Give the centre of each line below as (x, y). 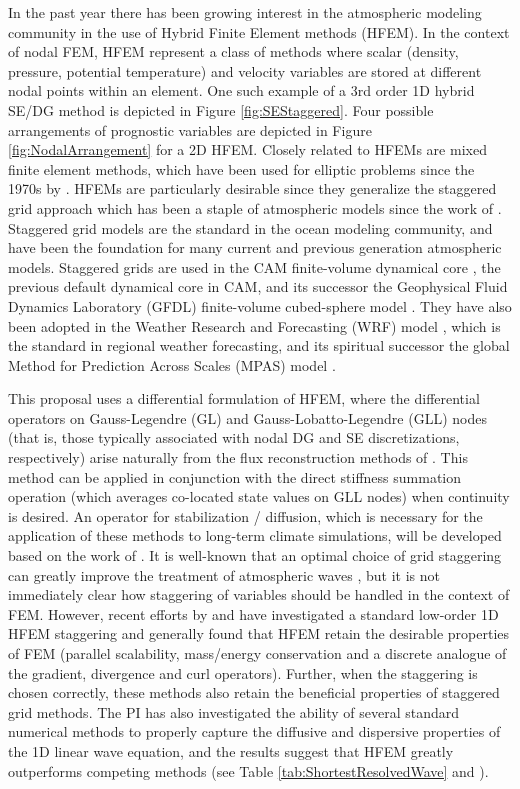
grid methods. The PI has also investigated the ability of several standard (234, 711)
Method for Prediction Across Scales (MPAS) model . (172, 364)
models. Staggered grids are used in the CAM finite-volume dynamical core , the (254, 266)
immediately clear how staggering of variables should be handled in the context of (259, 594)
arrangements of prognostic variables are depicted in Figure (190, 129)
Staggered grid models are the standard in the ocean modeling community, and (250, 227)
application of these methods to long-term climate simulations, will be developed (255, 535)
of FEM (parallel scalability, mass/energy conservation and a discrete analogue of (257, 653)
